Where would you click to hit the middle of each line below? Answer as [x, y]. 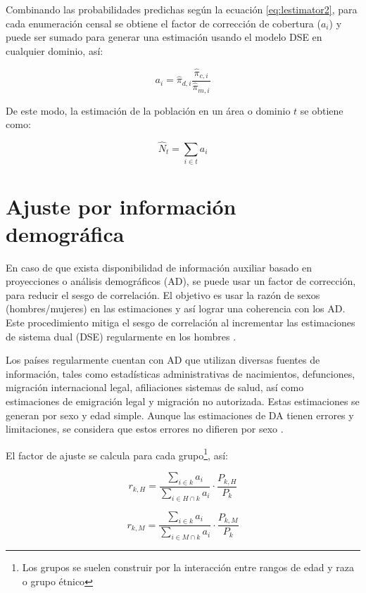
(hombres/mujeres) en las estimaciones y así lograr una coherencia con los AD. [176, 308]
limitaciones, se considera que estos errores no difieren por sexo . [145, 429]
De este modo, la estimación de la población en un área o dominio [148, 110]
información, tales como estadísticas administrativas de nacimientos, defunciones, [181, 373]
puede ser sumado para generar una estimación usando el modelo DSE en [164, 37]
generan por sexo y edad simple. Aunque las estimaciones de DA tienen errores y [180, 415]
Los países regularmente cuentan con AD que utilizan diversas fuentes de [163, 360]
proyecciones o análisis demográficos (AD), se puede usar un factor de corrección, [181, 281]
